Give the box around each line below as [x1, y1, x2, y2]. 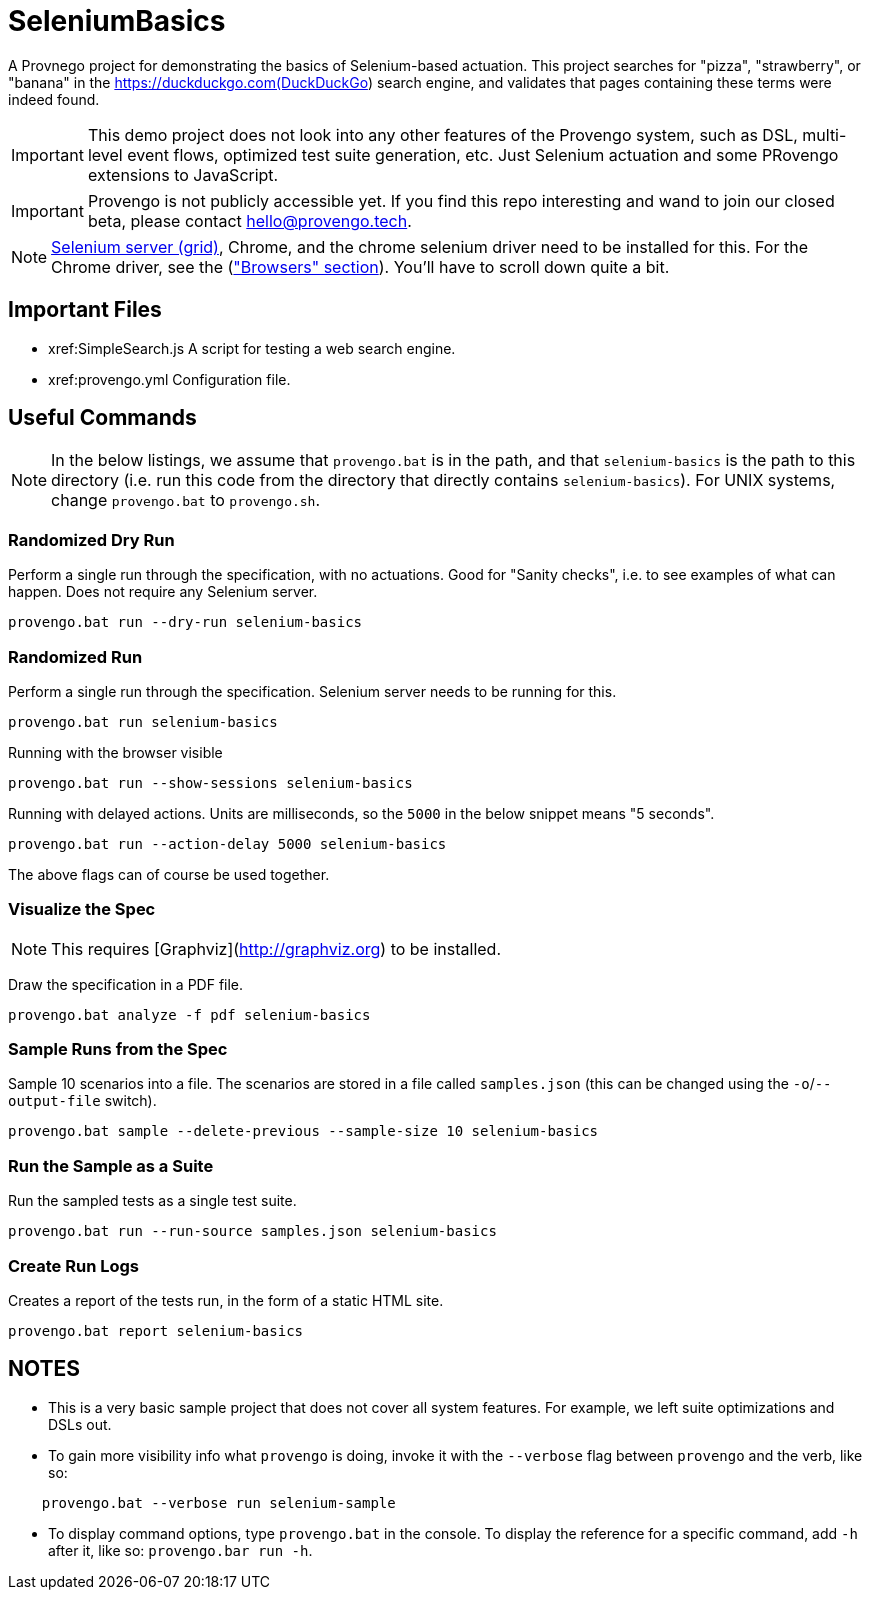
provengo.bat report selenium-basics [8, 1322, 304, 1339]
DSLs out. [48, 1415, 112, 1433]
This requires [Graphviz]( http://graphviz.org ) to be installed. [51, 938, 501, 959]
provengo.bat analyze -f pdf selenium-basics [8, 1006, 371, 1023]
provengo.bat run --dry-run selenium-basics [8, 614, 363, 631]
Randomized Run [8, 646, 143, 667]
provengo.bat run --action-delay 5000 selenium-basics [8, 835, 447, 852]
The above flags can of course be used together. [8, 865, 330, 883]
